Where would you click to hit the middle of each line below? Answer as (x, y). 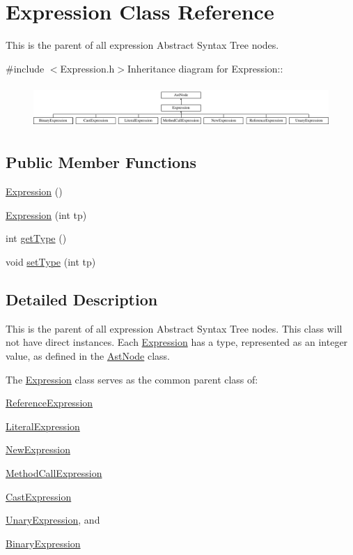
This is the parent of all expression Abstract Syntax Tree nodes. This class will (174, 328)
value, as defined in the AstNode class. (88, 356)
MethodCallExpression (54, 472)
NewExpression (38, 449)
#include (25, 68)
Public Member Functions (101, 162)
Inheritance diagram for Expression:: (205, 68)
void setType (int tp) (51, 262)
